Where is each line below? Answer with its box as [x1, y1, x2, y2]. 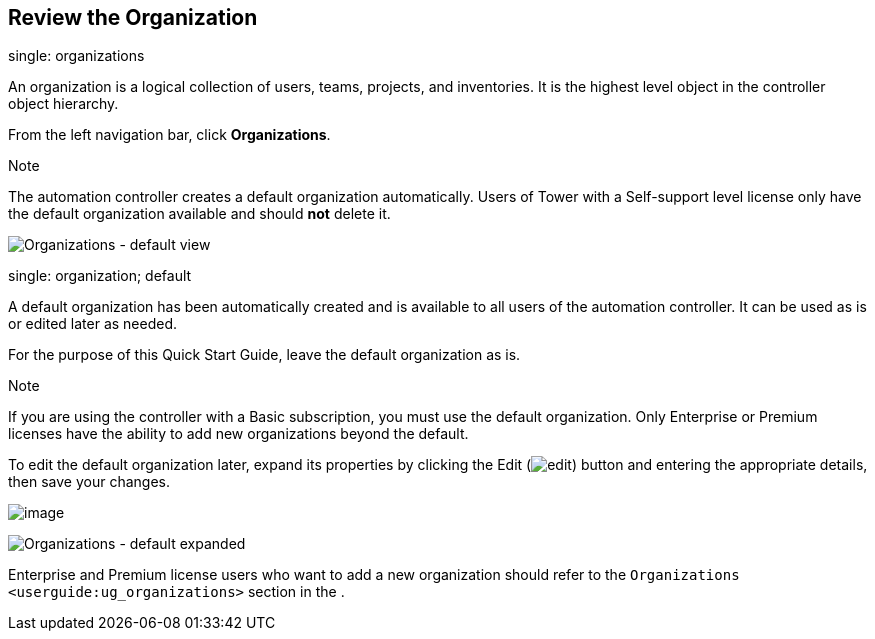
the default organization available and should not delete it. [8, 205, 391, 223]
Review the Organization [8, 5, 258, 30]
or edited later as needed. [8, 315, 178, 333]
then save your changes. [8, 473, 171, 491]
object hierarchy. [8, 95, 119, 113]
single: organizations [8, 47, 145, 65]
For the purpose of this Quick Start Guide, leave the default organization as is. [8, 346, 521, 364]
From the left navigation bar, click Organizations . [8, 126, 331, 144]
